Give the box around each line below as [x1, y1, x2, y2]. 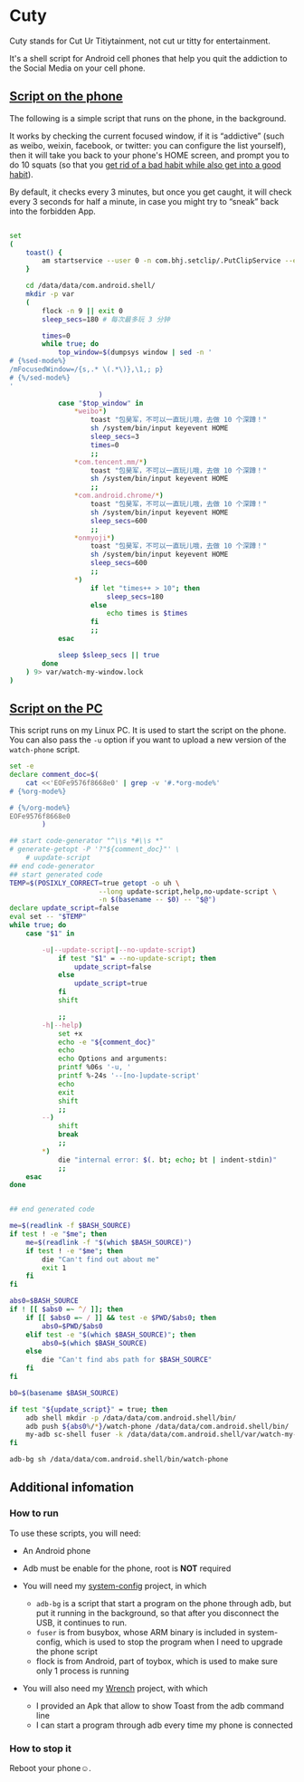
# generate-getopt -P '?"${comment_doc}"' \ [9, 845, 180, 854]
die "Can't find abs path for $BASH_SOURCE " [42, 1356, 213, 1365]
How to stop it [9, 1742, 72, 1755]
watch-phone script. [9, 744, 81, 755]
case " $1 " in [25, 929, 75, 938]
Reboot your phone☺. [9, 1763, 92, 1774]
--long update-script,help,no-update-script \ [98, 886, 278, 896]
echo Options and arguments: [57, 1054, 168, 1064]
